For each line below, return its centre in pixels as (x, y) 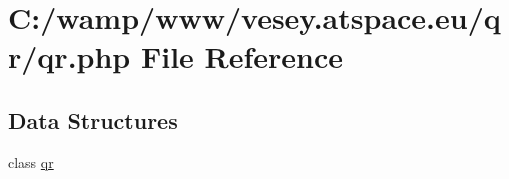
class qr (31, 161)
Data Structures (93, 119)
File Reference (242, 56)
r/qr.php (69, 56)
